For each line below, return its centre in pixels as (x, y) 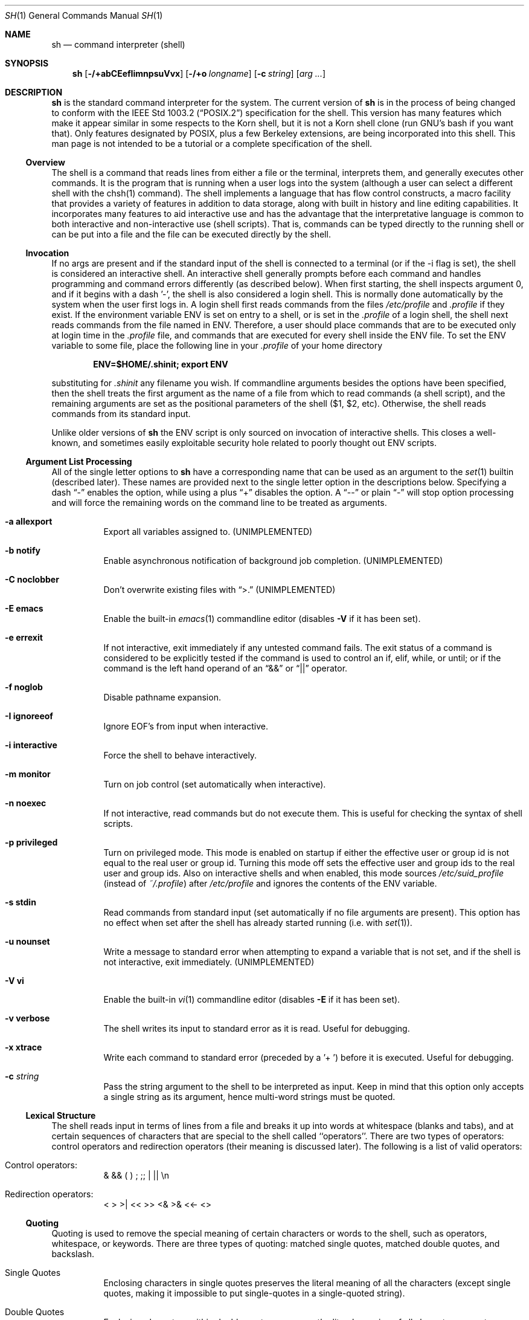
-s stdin (21, 902)
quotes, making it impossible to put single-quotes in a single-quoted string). (254, 1293)
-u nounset (27, 941)
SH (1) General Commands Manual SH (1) (84, 15)
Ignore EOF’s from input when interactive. (186, 726)
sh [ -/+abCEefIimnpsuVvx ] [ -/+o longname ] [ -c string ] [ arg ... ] (199, 73)
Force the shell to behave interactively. (180, 755)
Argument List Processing (79, 461)
